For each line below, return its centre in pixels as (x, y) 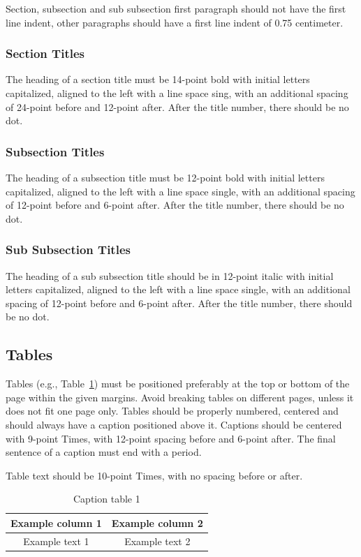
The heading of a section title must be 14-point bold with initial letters (158, 79)
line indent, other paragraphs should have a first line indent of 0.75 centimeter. (175, 22)
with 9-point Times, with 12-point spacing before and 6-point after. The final (171, 438)
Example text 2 (157, 541)
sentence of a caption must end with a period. (104, 452)
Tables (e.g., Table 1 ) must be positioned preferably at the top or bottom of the (178, 384)
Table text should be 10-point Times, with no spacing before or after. (154, 475)
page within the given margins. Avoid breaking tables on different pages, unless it (180, 397)
